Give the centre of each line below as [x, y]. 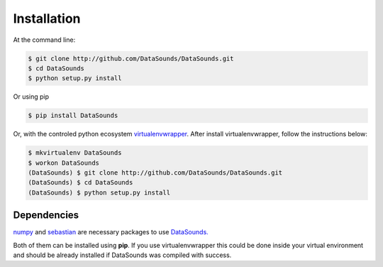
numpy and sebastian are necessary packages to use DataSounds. [111, 232]
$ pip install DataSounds [73, 116]
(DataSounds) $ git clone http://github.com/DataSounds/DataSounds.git [155, 173]
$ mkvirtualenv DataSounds [75, 153]
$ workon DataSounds [63, 163]
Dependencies [46, 216]
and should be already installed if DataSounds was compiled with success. [122, 255]
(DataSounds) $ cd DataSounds [81, 182]
